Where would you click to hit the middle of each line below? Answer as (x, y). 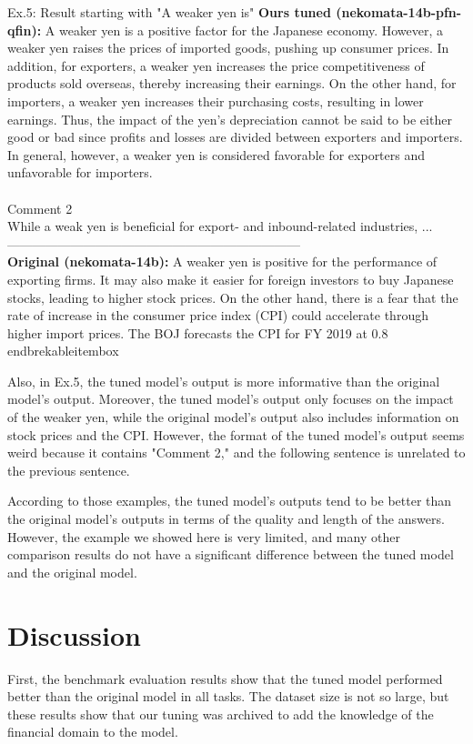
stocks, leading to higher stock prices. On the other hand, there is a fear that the (233, 297)
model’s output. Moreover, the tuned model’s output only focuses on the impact (231, 399)
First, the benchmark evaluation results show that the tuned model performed (225, 678)
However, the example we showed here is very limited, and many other (204, 536)
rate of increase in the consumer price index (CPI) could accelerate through (218, 315)
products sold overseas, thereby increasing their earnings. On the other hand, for (232, 83)
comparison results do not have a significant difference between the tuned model (231, 554)
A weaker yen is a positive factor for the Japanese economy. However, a (244, 30)
